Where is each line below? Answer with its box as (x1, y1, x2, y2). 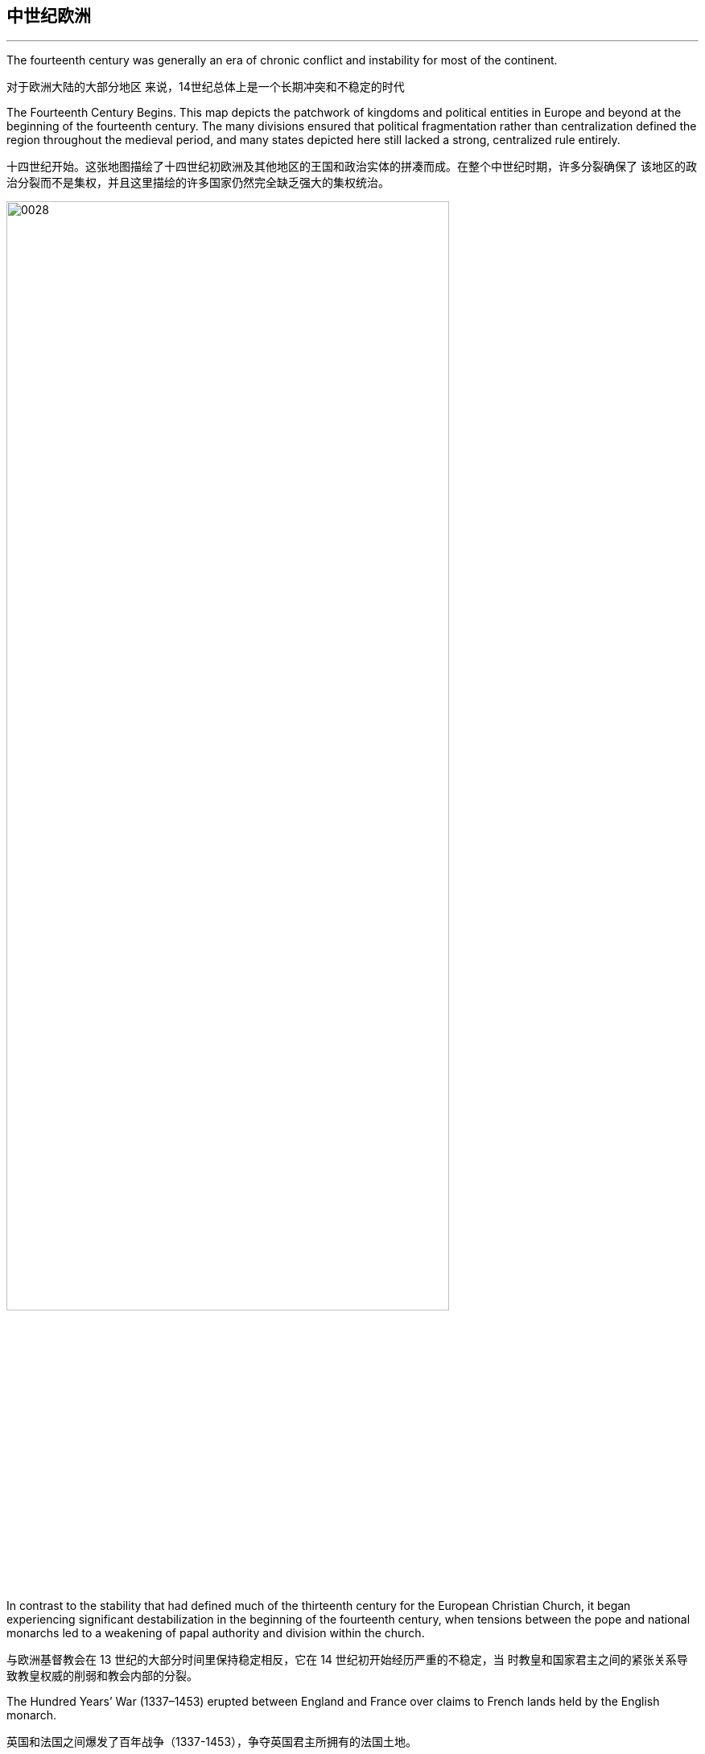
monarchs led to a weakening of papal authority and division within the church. (6, 1626, 425, 1641)
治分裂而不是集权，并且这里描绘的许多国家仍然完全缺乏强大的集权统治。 (6, 175, 390, 190)
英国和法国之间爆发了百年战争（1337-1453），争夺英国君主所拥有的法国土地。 (6, 1735, 418, 1749)
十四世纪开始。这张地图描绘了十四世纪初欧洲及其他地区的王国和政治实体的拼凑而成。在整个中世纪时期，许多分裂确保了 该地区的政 (6, 159, 697, 174)
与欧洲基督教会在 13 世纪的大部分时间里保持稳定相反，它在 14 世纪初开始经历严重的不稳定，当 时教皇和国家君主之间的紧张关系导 (6, 1653, 688, 1667)
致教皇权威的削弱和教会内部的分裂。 (6, 1669, 198, 1683)
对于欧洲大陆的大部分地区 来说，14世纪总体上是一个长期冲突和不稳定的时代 (6, 80, 405, 94)
